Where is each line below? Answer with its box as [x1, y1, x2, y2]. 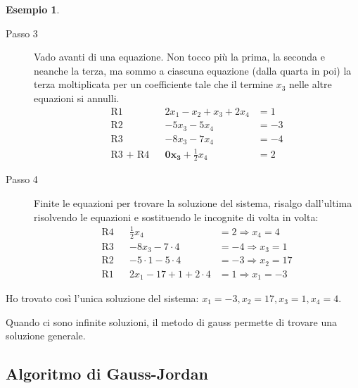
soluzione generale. [6, 328, 86, 343]
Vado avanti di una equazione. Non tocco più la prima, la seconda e [34, 49, 325, 64]
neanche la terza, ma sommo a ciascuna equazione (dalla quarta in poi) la [34, 63, 352, 77]
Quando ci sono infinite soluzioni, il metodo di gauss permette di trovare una [6, 314, 338, 329]
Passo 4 [6, 172, 38, 187]
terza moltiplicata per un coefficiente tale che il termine [34, 77, 273, 92]
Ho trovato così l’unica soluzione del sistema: [6, 291, 199, 305]
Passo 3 [6, 25, 38, 40]
